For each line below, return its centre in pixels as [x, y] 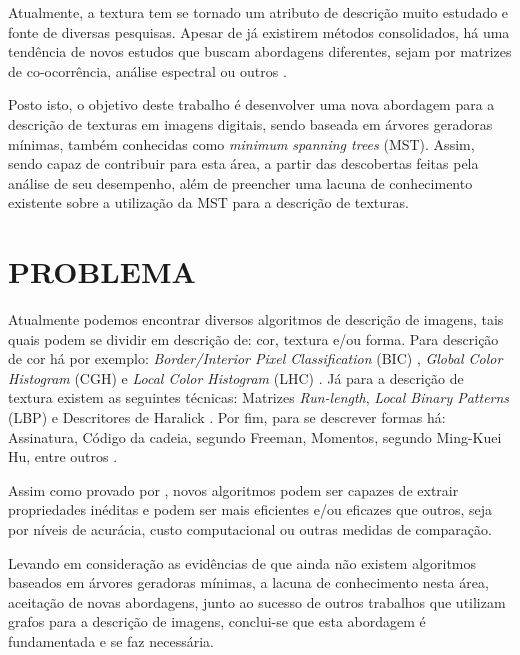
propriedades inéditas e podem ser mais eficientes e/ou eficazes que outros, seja [250, 509]
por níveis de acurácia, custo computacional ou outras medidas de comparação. [250, 529]
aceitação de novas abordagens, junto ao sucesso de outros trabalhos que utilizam [257, 601]
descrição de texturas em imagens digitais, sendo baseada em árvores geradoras [250, 123]
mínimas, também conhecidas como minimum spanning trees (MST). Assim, [241, 143]
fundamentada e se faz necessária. [111, 640]
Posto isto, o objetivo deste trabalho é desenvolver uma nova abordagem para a [251, 104]
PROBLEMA [102, 271]
